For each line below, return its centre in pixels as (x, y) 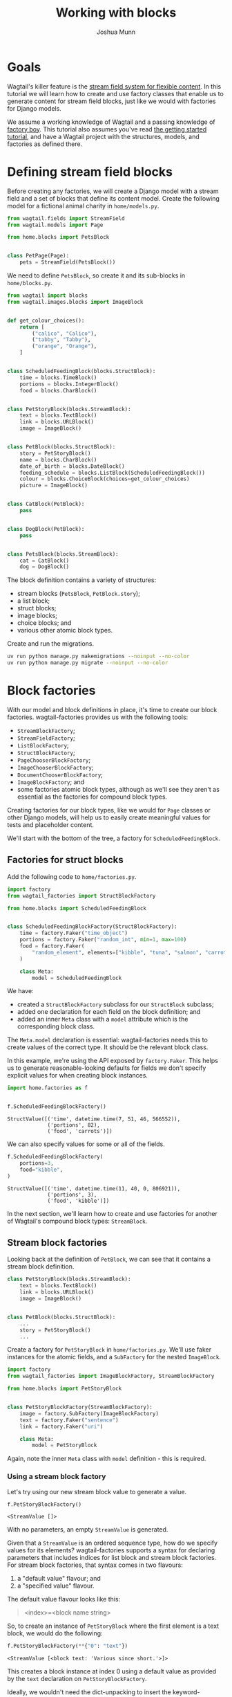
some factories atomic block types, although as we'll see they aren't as (118, 789)
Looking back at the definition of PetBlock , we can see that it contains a (109, 1259)
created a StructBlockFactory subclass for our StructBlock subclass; (115, 1004)
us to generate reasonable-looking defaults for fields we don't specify (107, 1068)
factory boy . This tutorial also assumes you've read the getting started (107, 129)
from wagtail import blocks (48, 296)
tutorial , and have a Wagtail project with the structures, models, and (104, 136)
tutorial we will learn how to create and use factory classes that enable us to (116, 93)
